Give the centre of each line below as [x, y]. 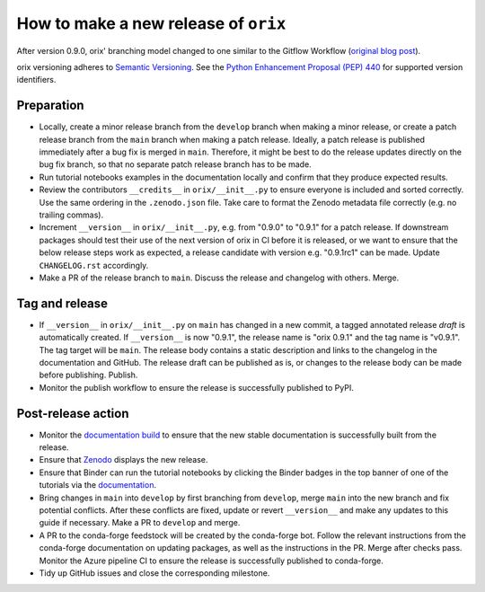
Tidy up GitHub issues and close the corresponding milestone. [154, 573]
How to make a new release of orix [151, 23]
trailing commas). [71, 215]
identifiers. [36, 80]
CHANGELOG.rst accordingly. [94, 265]
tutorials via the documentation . [98, 485]
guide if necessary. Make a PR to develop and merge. [140, 523]
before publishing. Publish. [88, 375]
